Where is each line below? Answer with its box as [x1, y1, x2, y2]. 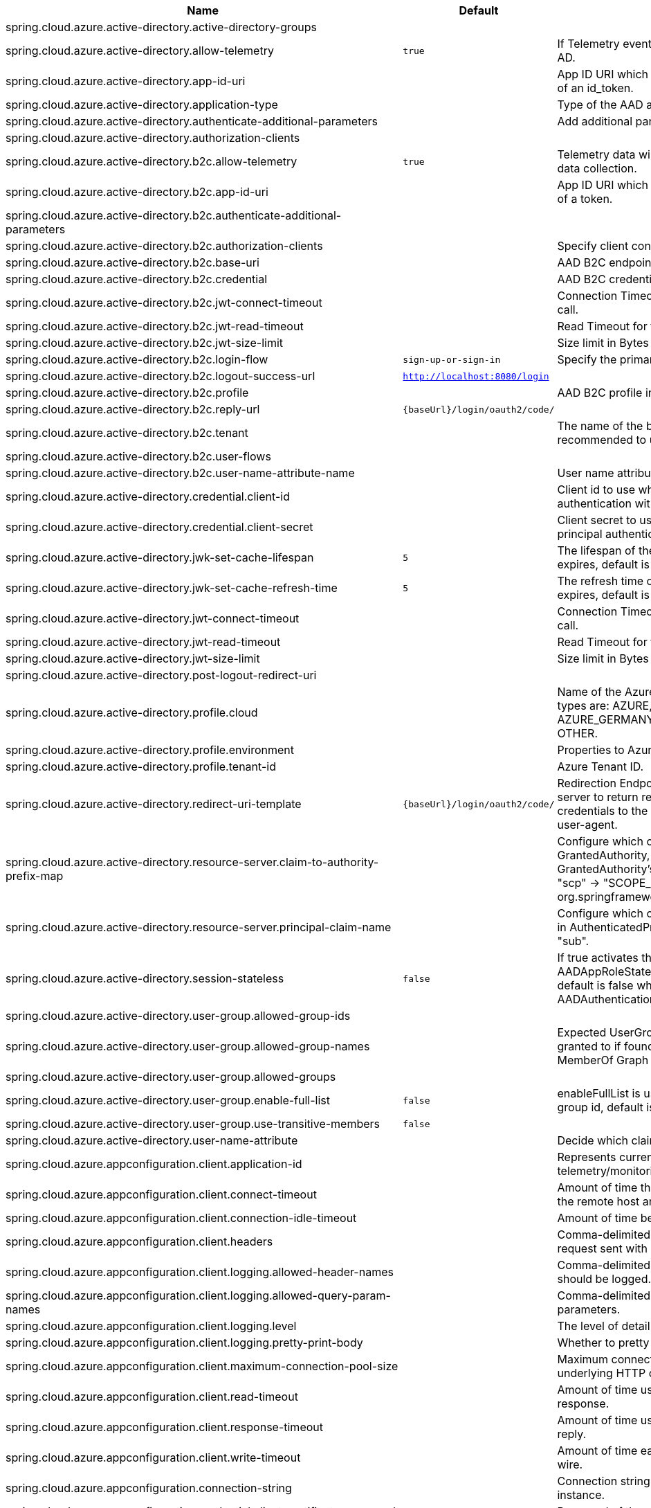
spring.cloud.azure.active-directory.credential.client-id [6, 490, 290, 503]
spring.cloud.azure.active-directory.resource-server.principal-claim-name [6, 920, 392, 934]
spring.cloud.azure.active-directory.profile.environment [6, 743, 294, 757]
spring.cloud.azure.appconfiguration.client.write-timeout [6, 1451, 301, 1464]
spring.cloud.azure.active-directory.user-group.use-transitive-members [6, 1117, 380, 1131]
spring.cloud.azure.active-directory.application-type [6, 98, 278, 111]
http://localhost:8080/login [403, 370, 549, 382]
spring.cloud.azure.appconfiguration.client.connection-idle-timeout [6, 1211, 357, 1225]
